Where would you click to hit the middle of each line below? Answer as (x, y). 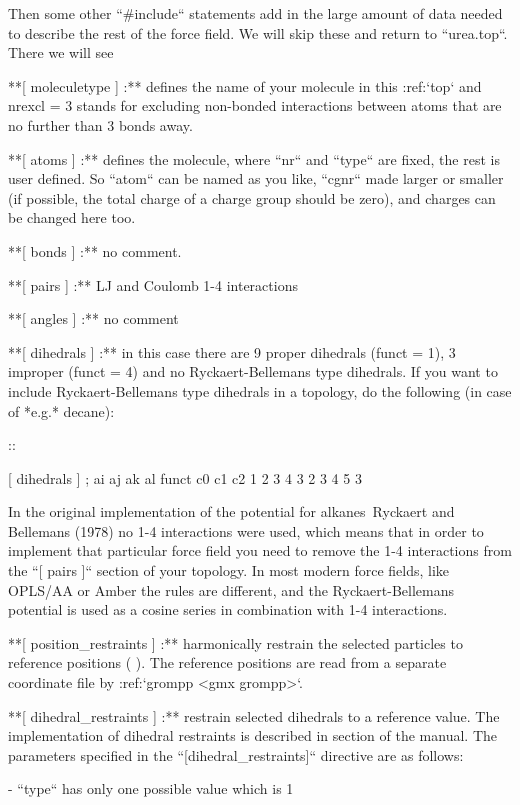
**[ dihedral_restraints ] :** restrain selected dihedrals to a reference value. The (254, 715)
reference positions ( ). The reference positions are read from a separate (227, 662)
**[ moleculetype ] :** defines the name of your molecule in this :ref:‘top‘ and (245, 85)
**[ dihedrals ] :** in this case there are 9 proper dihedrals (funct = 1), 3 (232, 351)
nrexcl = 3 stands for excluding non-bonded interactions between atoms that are (255, 105)
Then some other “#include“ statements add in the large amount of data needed (255, 13)
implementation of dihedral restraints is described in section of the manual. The (252, 735)
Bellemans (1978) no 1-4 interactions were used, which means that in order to (246, 530)
